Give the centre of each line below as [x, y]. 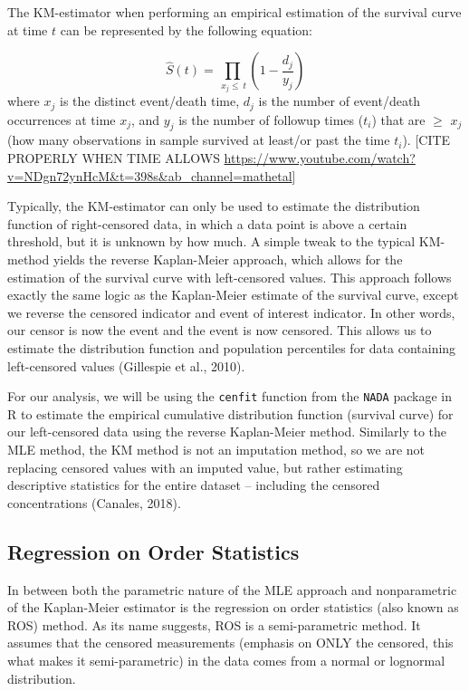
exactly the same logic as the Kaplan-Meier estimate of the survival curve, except [233, 295]
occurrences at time [62, 119]
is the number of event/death [340, 101]
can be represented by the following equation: [186, 29]
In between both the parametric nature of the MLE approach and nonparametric [232, 589]
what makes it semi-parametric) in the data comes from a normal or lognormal [226, 660]
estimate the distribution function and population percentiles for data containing [232, 347]
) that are [398, 119]
